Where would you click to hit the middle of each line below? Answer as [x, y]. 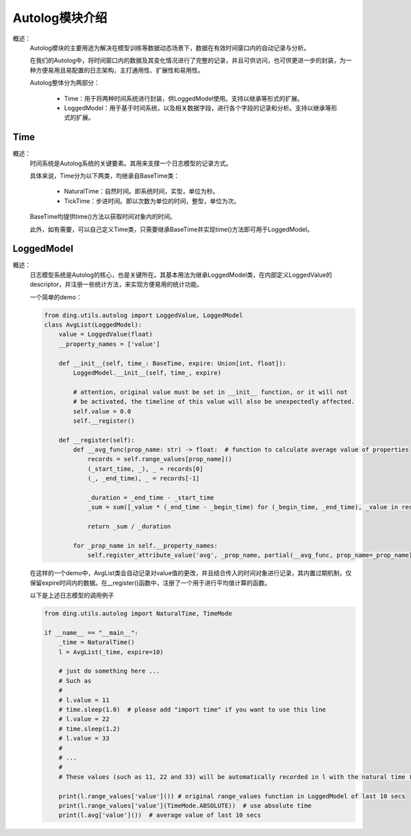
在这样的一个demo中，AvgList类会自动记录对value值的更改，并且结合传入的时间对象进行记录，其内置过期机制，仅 [191, 573]
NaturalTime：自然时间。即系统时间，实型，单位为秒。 [141, 191]
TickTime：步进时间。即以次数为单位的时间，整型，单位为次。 [152, 201]
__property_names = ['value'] [109, 344]
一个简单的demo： [56, 297]
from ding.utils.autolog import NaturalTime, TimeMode [138, 614]
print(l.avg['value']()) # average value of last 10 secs [160, 815]
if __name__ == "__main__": [91, 632]
